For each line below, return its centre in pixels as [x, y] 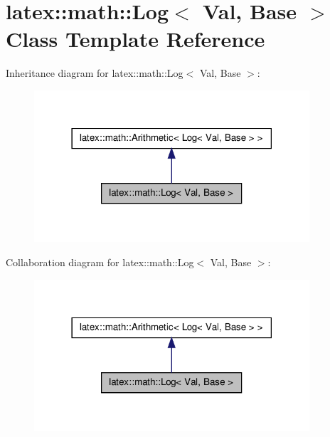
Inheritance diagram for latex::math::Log [95, 73]
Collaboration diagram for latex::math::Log [100, 262]
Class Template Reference [135, 39]
